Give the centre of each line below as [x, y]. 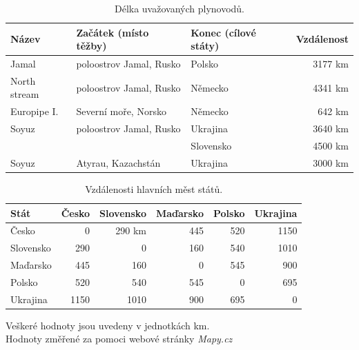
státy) [205, 46]
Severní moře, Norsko [121, 111]
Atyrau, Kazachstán [118, 162]
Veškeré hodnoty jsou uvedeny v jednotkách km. [108, 325]
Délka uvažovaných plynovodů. [179, 8]
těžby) [91, 46]
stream [25, 94]
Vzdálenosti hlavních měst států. [154, 188]
